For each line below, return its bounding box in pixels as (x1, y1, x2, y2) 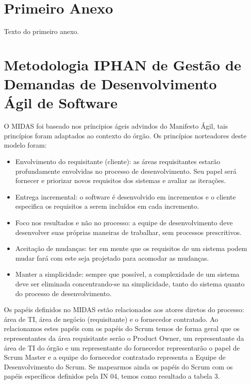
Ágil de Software (4, 93, 117, 113)
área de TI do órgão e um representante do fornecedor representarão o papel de (4, 342, 240, 352)
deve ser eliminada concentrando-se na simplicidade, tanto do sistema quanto (15, 278, 245, 288)
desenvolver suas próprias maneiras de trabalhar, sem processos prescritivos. (15, 227, 242, 237)
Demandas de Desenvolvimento (4, 74, 217, 94)
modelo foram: (4, 140, 47, 150)
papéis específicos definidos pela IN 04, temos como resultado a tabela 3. (4, 371, 220, 381)
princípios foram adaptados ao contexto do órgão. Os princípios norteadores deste (4, 130, 247, 140)
